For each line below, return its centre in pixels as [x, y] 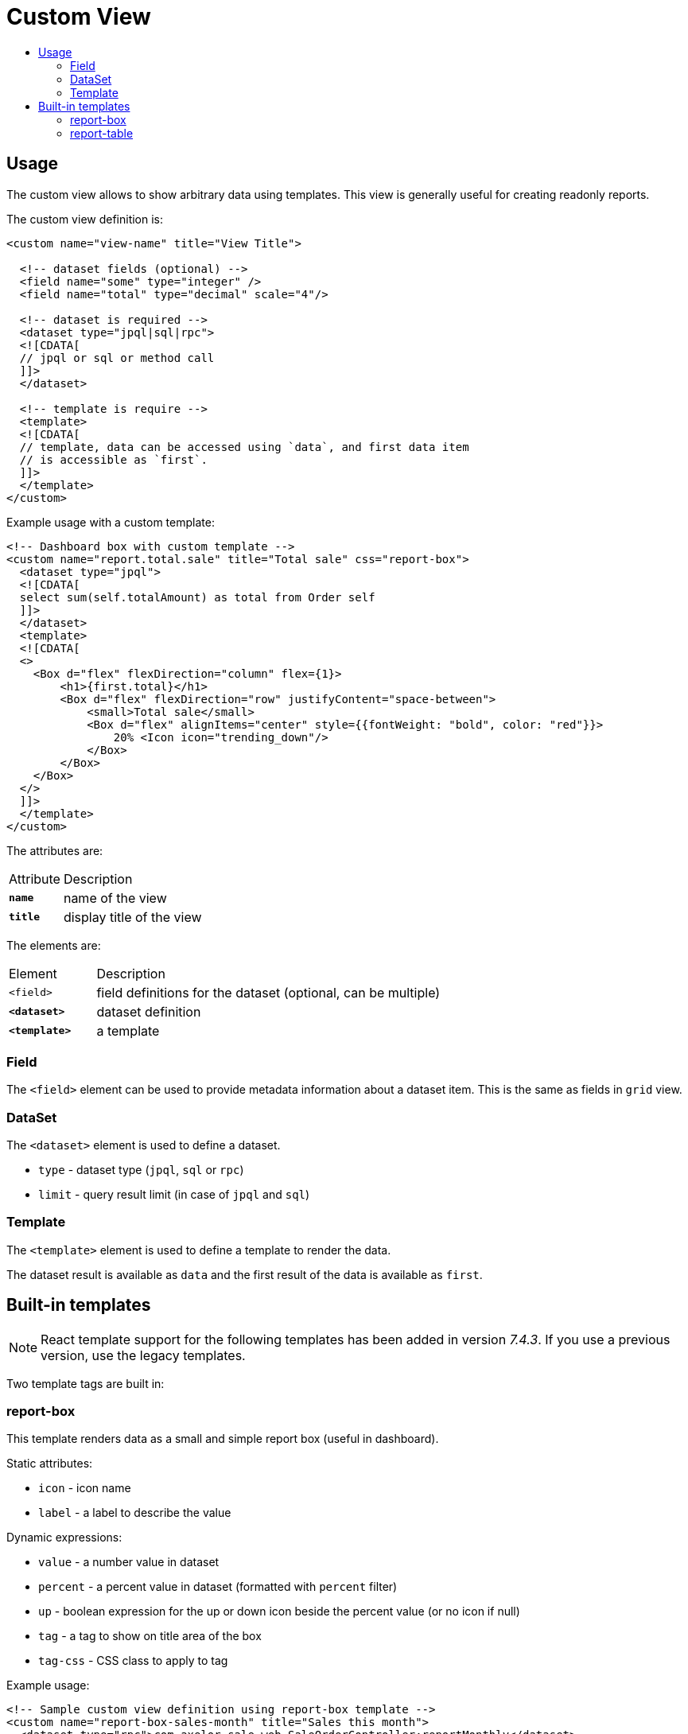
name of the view [115, 898]
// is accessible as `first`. [113, 459]
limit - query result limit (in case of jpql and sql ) [174, 1195]
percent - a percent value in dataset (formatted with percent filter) [218, 1587]
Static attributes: [50, 1464]
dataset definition [149, 1011]
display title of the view [132, 917]
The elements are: [54, 945]
